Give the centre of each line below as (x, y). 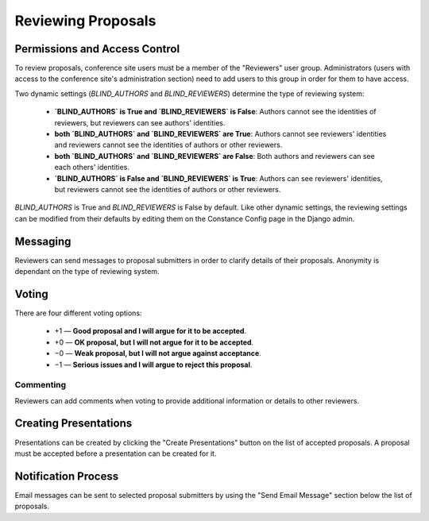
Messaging (43, 241)
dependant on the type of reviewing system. (87, 272)
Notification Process (67, 476)
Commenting (41, 385)
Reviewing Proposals (85, 21)
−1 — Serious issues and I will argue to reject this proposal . (153, 365)
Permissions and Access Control (97, 49)
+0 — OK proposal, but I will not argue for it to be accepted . (154, 342)
